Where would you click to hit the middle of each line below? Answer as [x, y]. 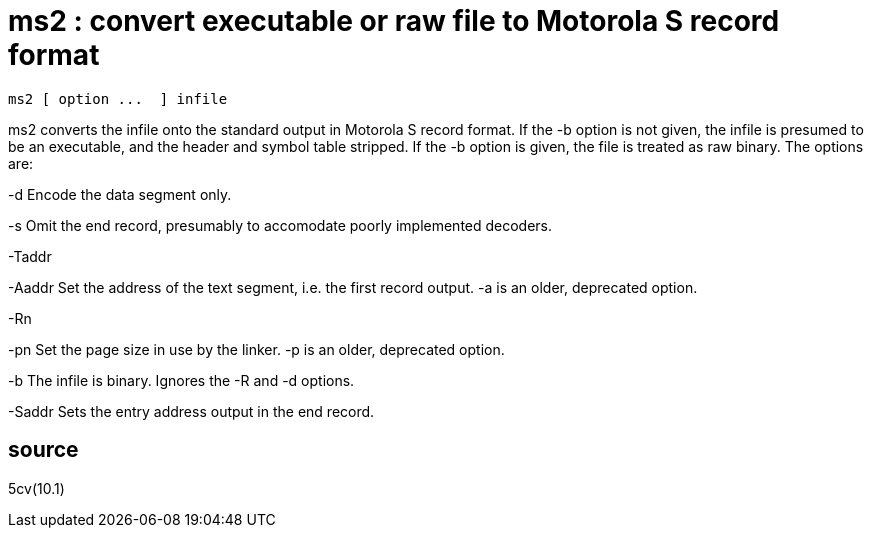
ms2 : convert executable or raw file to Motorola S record [394, 21]
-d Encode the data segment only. [120, 194]
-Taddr [30, 256]
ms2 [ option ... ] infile [118, 98]
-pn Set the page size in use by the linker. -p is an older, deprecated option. [256, 349]
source [43, 450]
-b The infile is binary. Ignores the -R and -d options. [181, 380]
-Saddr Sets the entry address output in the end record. [191, 411]
